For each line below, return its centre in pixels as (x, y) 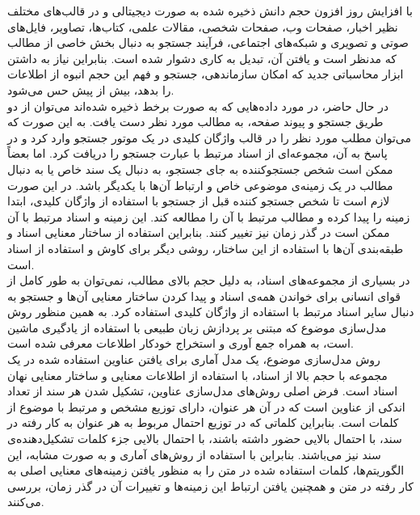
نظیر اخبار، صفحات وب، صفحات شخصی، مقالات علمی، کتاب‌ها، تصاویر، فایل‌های (203, 26)
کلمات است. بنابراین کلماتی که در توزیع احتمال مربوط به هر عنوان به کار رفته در (203, 422)
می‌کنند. (26, 502)
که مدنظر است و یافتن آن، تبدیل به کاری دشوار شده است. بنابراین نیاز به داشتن (202, 58)
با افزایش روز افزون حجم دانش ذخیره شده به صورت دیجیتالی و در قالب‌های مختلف (210, 11)
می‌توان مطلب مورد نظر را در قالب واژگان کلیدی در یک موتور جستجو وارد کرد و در (210, 137)
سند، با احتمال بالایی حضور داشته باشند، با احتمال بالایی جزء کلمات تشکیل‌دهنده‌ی (205, 439)
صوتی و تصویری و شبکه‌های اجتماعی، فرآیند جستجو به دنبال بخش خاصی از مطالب (208, 42)
